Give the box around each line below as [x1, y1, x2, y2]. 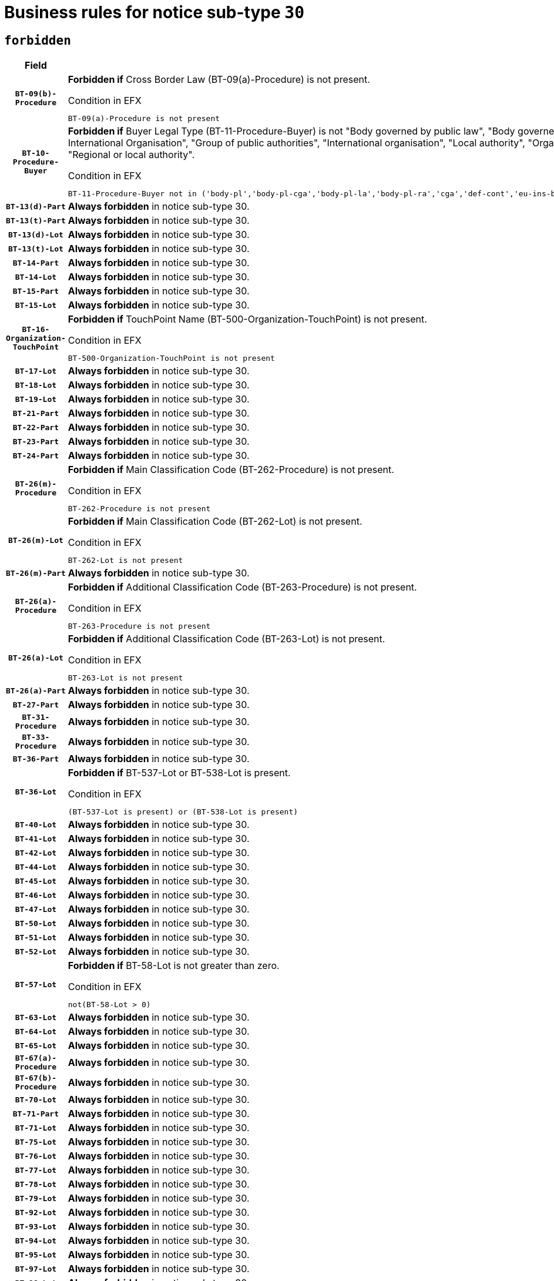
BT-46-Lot [15, 890, 57, 900]
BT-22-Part [12, 422, 59, 432]
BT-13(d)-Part [6, 202, 66, 211]
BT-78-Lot [15, 1179, 57, 1189]
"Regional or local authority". [68, 149, 195, 161]
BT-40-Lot [15, 820, 57, 829]
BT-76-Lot [15, 1151, 57, 1161]
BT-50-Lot [15, 918, 57, 928]
